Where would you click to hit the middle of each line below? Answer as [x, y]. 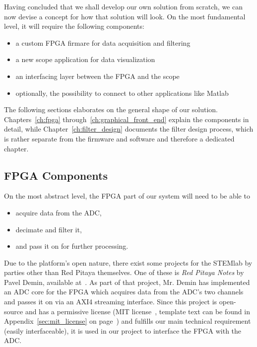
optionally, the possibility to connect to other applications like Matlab [122, 93]
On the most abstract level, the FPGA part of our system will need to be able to [127, 196]
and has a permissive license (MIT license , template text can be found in [137, 311]
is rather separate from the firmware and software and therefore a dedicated [119, 138]
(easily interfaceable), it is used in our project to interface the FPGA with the [123, 330]
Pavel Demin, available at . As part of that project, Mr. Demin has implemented [127, 282]
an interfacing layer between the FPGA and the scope [97, 76]
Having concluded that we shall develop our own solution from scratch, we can [123, 6]
